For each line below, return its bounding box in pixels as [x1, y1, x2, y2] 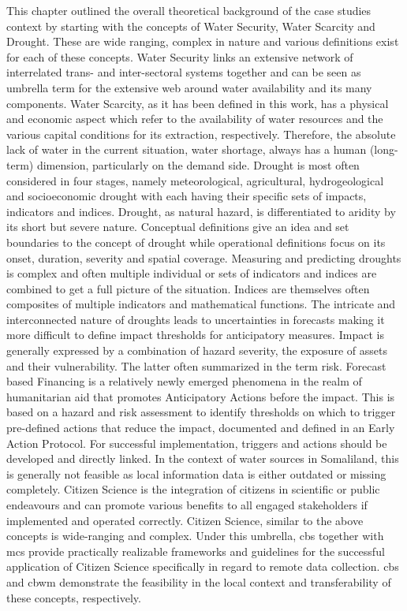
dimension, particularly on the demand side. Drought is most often [36, 156, 360, 173]
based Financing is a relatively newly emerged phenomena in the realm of [6, 373, 362, 389]
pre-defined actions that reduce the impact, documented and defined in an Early [6, 419, 395, 436]
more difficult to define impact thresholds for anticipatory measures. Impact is [6, 326, 384, 343]
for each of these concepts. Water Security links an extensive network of [6, 48, 353, 65]
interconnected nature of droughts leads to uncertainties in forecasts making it [6, 311, 385, 327]
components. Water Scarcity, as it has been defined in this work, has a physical [6, 95, 389, 111]
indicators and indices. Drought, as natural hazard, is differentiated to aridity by [6, 203, 396, 219]
